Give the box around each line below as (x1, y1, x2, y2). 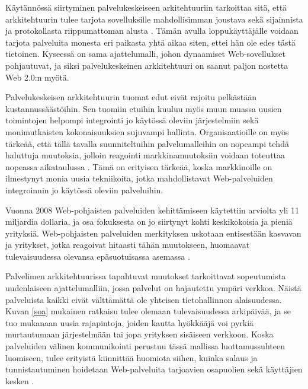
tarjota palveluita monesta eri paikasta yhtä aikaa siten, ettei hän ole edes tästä (5, 36, 296, 48)
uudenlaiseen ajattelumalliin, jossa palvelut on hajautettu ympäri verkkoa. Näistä (5, 282, 301, 294)
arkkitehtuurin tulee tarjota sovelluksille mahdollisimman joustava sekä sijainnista (5, 12, 303, 25)
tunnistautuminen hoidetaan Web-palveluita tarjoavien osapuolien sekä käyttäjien (5, 363, 303, 375)
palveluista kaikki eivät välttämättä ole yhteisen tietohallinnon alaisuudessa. (5, 293, 282, 305)
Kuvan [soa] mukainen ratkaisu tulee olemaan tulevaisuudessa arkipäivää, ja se (5, 305, 291, 317)
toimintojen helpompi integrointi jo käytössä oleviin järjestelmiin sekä (5, 114, 259, 126)
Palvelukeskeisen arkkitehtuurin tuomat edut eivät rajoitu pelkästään (5, 91, 257, 103)
